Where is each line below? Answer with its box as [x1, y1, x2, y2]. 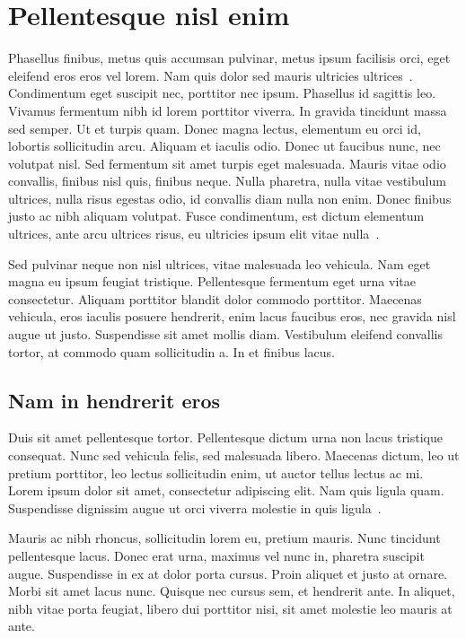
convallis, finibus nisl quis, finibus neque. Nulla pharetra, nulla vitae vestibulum [8, 171, 446, 190]
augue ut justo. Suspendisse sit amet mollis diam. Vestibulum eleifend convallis [8, 325, 444, 344]
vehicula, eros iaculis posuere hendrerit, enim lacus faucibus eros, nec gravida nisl [8, 307, 456, 326]
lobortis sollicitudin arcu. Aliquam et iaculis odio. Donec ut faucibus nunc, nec [8, 136, 441, 155]
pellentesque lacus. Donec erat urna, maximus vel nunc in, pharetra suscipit [8, 546, 425, 564]
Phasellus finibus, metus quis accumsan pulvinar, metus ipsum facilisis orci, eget [8, 48, 451, 67]
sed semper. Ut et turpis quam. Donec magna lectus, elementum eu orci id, [8, 118, 421, 137]
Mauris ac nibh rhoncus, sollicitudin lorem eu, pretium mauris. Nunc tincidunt [8, 529, 441, 547]
